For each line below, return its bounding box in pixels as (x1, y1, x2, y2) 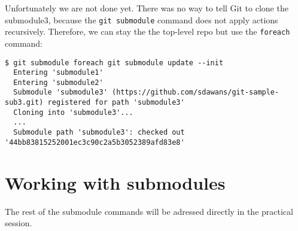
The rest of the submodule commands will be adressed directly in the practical (5, 205, 293, 217)
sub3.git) (5, 98, 44, 107)
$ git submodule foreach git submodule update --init (5, 58, 224, 67)
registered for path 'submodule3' (47, 98, 185, 107)
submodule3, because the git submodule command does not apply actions (5, 13, 278, 26)
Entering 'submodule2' (13, 78, 104, 87)
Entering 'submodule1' (13, 68, 104, 77)
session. (5, 217, 32, 229)
